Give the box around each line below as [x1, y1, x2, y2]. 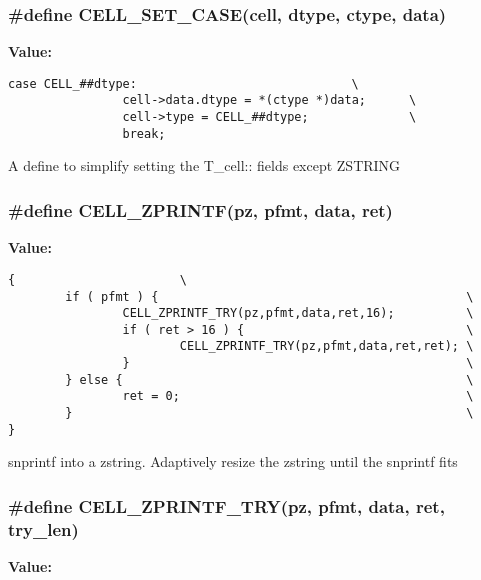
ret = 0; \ [122, 389, 474, 404]
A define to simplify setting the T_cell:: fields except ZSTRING [8, 155, 401, 176]
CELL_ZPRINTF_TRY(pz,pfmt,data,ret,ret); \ [179, 339, 474, 354]
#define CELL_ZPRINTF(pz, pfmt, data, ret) [8, 197, 393, 222]
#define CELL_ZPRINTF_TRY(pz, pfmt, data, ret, [8, 493, 445, 518]
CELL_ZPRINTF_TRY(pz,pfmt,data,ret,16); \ [122, 306, 474, 321]
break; [122, 126, 166, 141]
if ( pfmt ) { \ [65, 289, 474, 304]
